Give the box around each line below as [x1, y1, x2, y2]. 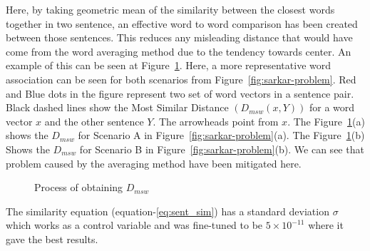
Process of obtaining [34, 180, 123, 195]
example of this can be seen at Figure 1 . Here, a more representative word [6, 58, 331, 73]
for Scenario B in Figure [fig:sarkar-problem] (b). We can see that [79, 141, 364, 156]
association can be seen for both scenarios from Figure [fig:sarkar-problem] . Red [6, 71, 356, 86]
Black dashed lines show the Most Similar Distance [6, 100, 229, 115]
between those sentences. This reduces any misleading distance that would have [6, 30, 353, 45]
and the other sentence [44, 113, 144, 128]
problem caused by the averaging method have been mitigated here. [6, 155, 302, 170]
